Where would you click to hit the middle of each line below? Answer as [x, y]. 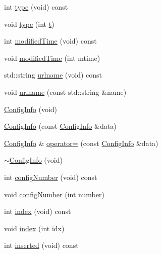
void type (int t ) [29, 24]
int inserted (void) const [41, 245]
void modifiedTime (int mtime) [52, 58]
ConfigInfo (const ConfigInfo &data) [60, 126]
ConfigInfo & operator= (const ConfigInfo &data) [81, 143]
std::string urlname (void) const [53, 75]
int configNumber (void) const [51, 177]
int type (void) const [36, 7]
